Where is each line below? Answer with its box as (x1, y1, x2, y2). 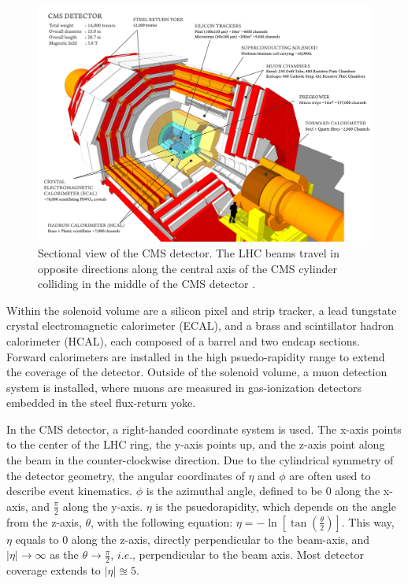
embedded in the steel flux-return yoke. (6, 394, 196, 411)
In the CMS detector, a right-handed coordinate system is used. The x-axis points (6, 420, 402, 437)
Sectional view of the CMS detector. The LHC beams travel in (38, 244, 339, 261)
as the (50, 546, 79, 563)
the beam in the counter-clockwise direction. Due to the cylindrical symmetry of (6, 452, 394, 468)
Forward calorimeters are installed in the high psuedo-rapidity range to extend (6, 348, 385, 364)
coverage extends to (6, 562, 101, 578)
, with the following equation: (91, 513, 233, 530)
